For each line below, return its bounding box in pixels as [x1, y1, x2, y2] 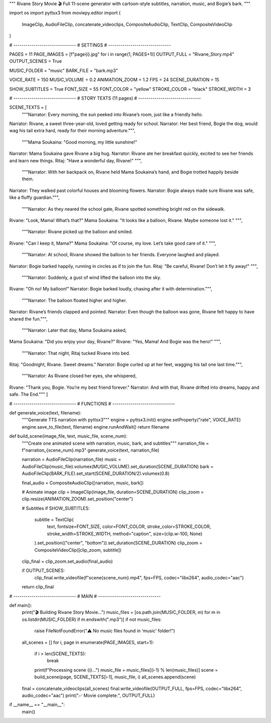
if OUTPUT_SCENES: [22, 568, 65, 574]
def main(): [9, 602, 32, 608]
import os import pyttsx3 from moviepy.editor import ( [9, 10, 121, 16]
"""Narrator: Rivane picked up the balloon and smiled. [22, 229, 133, 235]
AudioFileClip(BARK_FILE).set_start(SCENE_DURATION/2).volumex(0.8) [22, 470, 170, 477]
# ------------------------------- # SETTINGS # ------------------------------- [9, 42, 171, 48]
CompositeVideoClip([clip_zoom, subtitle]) [34, 547, 122, 553]
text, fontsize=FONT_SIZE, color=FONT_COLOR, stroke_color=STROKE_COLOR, [47, 524, 211, 530]
